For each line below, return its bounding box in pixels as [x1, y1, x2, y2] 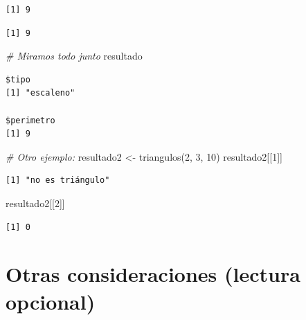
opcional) [6, 287, 96, 315]
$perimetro [6, 115, 55, 125]
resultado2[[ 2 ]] [6, 195, 65, 210]
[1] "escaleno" [6, 88, 75, 98]
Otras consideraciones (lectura [6, 260, 300, 288]
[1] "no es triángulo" [6, 175, 110, 186]
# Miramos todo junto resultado [6, 48, 143, 63]
